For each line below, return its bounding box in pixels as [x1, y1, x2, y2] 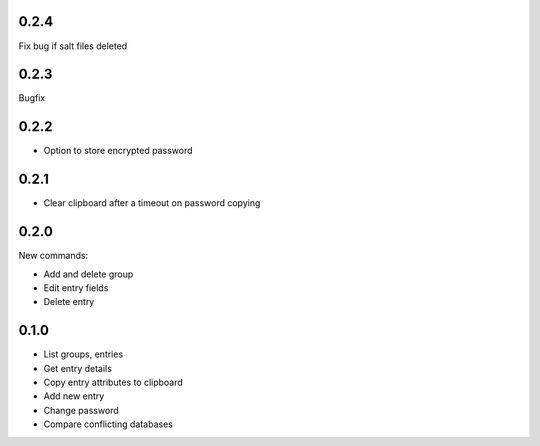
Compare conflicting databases [43, 418, 174, 430]
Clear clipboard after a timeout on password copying [43, 197, 261, 209]
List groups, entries [43, 348, 124, 360]
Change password [43, 404, 119, 416]
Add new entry [43, 390, 105, 402]
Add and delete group [43, 268, 134, 280]
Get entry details [43, 362, 112, 374]
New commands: [18, 250, 89, 262]
